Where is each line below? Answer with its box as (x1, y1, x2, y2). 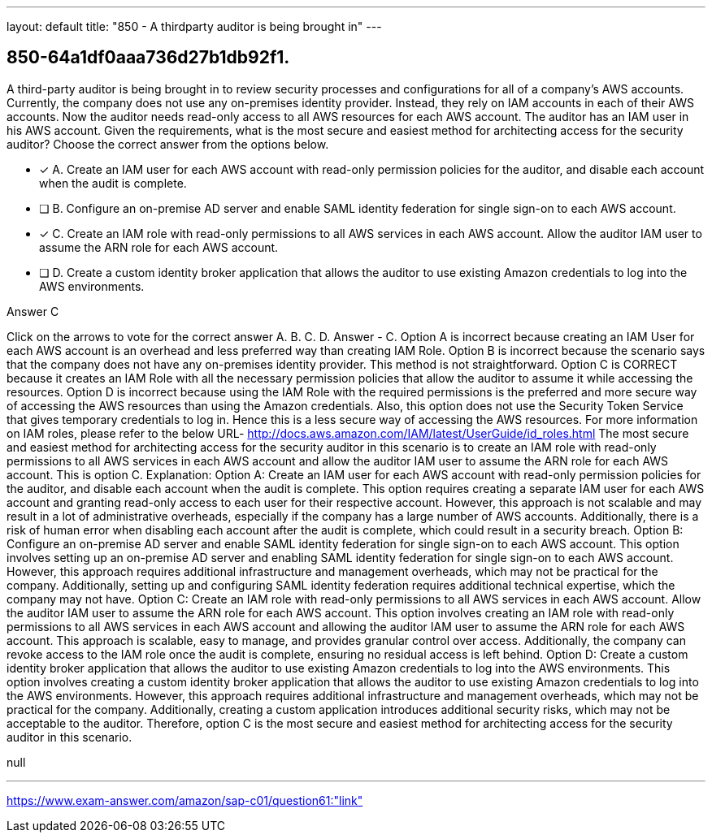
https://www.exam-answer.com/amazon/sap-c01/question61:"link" (7, 793, 363, 807)
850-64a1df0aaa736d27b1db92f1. (7, 47, 290, 68)
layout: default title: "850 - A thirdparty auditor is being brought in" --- (7, 19, 382, 33)
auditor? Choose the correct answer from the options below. (7, 136, 329, 151)
